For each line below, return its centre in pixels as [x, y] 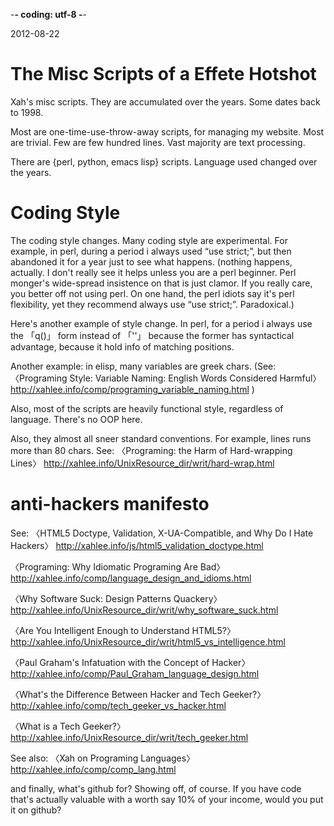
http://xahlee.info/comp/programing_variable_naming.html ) [132, 389]
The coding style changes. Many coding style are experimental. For [149, 240]
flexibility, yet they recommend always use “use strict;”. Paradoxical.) [152, 304]
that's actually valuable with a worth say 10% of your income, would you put [167, 799]
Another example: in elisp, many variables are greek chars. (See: [143, 366]
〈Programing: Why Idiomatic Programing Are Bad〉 [118, 566]
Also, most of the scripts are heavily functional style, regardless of [147, 408]
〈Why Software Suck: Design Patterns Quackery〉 [116, 598]
